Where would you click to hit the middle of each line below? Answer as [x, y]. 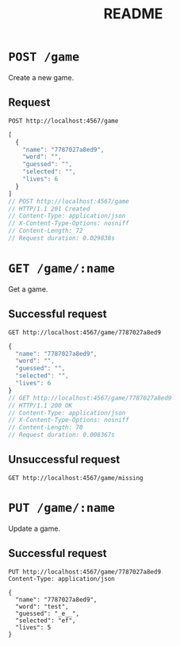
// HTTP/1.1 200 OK [40, 405]
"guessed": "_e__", [48, 613]
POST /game [44, 57]
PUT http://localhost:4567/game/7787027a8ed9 [84, 572]
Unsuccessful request [64, 460]
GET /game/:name [61, 269]
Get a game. [28, 289]
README [133, 14]
